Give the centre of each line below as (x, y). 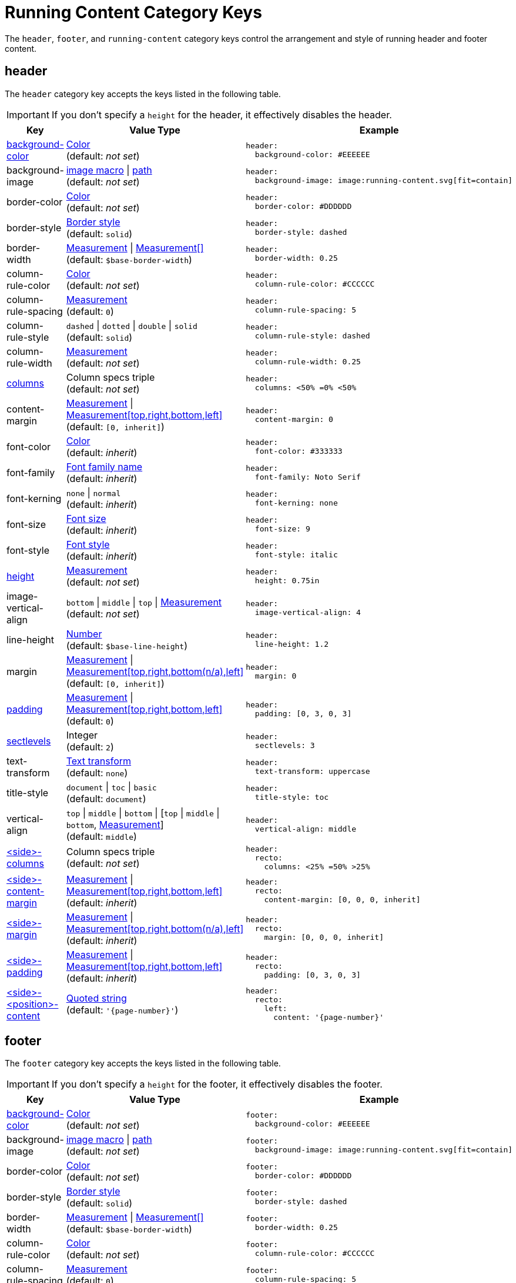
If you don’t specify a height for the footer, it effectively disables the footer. (217, 1084)
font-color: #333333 (299, 451)
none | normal (93, 492)
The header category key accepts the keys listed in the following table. (143, 94)
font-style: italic (296, 554)
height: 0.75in (287, 580)
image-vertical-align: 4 (308, 612)
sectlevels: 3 (285, 745)
